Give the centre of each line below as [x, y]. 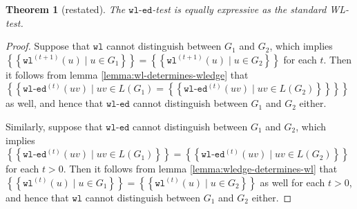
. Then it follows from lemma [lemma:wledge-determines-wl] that [200, 169]
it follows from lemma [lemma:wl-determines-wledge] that [127, 74]
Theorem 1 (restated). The [66, 9]
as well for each [292, 182]
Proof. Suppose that [48, 46]
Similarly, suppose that [54, 126]
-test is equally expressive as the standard [239, 9]
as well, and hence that [55, 103]
